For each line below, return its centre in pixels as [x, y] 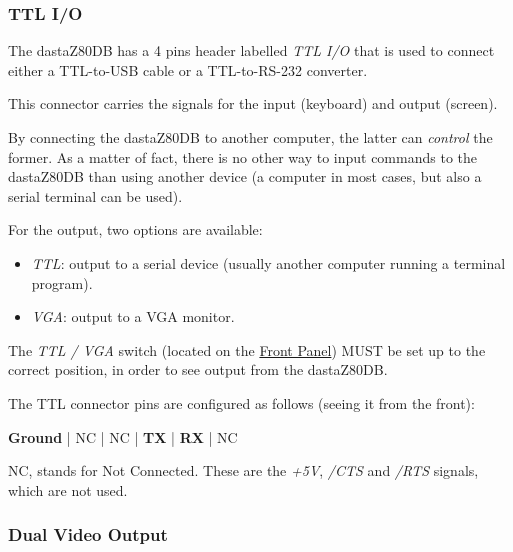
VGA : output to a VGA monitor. [133, 316]
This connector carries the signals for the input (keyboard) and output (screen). [253, 103]
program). [62, 282]
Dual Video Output [88, 534]
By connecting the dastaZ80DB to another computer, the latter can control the [250, 137]
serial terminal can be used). [95, 195]
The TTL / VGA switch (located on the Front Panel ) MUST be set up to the [247, 349]
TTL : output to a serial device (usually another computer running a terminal [268, 262]
